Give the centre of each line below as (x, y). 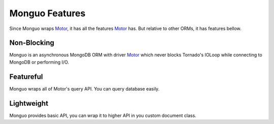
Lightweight (29, 103)
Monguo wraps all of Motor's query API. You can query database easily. (84, 88)
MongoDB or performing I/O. (39, 62)
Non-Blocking (32, 43)
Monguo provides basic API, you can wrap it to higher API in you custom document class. (103, 115)
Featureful (26, 76)
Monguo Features (47, 13)
